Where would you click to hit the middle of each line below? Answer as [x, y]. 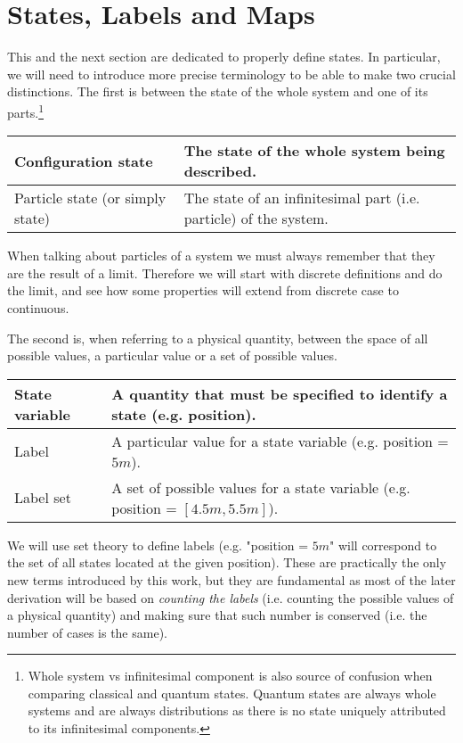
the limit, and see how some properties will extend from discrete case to [203, 290]
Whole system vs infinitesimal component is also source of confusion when [230, 676]
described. [220, 171]
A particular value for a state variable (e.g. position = [280, 441]
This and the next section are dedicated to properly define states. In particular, [224, 57]
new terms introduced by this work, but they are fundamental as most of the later [231, 579]
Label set [43, 498]
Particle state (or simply [90, 198]
